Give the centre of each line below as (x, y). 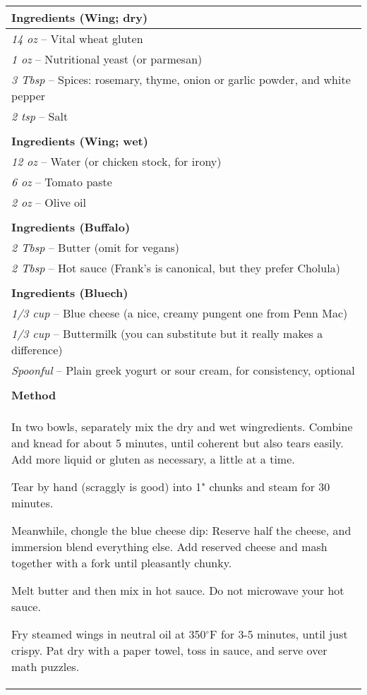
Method (34, 395)
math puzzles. (46, 666)
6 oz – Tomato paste (62, 182)
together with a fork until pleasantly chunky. (122, 563)
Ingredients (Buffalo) (71, 227)
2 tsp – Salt (40, 116)
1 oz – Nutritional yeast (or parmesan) (107, 59)
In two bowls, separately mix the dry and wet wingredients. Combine (182, 427)
